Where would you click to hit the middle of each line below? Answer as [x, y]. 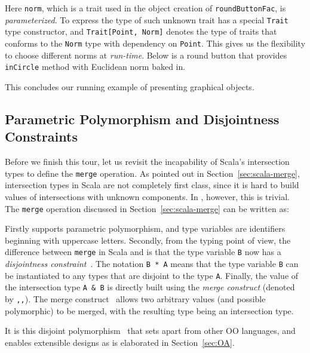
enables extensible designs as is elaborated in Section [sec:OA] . [120, 342]
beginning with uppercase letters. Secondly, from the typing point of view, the [148, 240]
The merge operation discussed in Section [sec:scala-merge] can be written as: [147, 208]
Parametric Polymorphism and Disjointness [142, 119]
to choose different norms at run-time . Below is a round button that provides [146, 55]
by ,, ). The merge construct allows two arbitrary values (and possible [135, 298]
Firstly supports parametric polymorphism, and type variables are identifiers [145, 228]
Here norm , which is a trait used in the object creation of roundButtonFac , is [145, 8]
